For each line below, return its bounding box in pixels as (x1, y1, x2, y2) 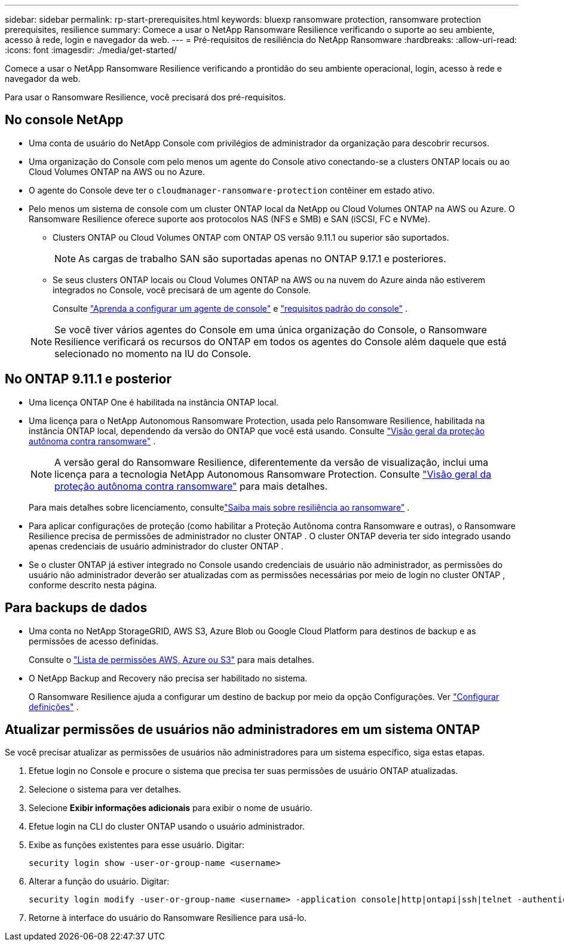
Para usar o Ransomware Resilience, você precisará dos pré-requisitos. (5, 92, 286, 102)
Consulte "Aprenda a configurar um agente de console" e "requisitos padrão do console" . (53, 303, 408, 314)
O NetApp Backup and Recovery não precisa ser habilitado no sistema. (29, 672, 308, 683)
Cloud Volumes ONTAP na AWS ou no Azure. (29, 166, 205, 177)
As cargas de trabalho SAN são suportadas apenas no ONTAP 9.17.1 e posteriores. (78, 252, 446, 265)
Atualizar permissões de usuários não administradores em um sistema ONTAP (5, 721, 480, 737)
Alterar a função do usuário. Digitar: (29, 876, 170, 887)
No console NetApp (5, 112, 124, 128)
